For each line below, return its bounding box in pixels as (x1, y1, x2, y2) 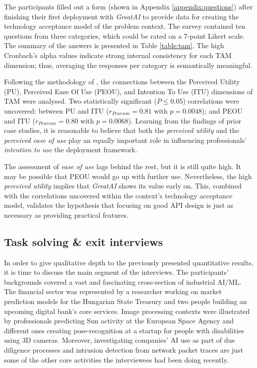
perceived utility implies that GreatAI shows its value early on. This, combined (4, 181, 242, 191)
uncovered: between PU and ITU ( (4, 105, 109, 116)
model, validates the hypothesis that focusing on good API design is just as (4, 200, 234, 210)
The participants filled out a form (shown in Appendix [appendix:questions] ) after (4, 1, 253, 11)
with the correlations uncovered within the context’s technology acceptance (4, 190, 233, 200)
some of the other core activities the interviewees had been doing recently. (4, 354, 229, 365)
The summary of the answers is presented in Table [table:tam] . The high (4, 40, 224, 51)
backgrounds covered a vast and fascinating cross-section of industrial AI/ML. (4, 276, 242, 287)
